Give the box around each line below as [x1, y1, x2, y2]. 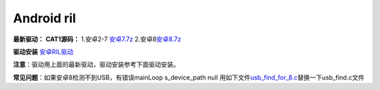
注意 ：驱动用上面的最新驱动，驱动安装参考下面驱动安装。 [13, 60, 179, 69]
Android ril [13, 10, 77, 26]
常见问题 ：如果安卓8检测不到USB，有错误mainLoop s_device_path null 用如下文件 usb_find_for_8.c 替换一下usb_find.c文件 [13, 73, 365, 82]
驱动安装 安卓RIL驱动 [13, 47, 74, 56]
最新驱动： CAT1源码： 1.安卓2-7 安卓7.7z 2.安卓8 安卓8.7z [13, 35, 182, 43]
